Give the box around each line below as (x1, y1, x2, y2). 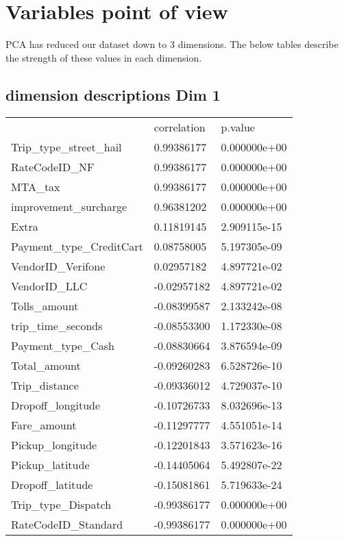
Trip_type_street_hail (11, 138, 122, 155)
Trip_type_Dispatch (11, 496, 112, 512)
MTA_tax (11, 178, 60, 194)
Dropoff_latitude (11, 476, 93, 492)
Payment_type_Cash (11, 337, 114, 353)
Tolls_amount (11, 297, 79, 314)
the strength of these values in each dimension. (5, 50, 202, 64)
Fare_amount (11, 416, 77, 433)
